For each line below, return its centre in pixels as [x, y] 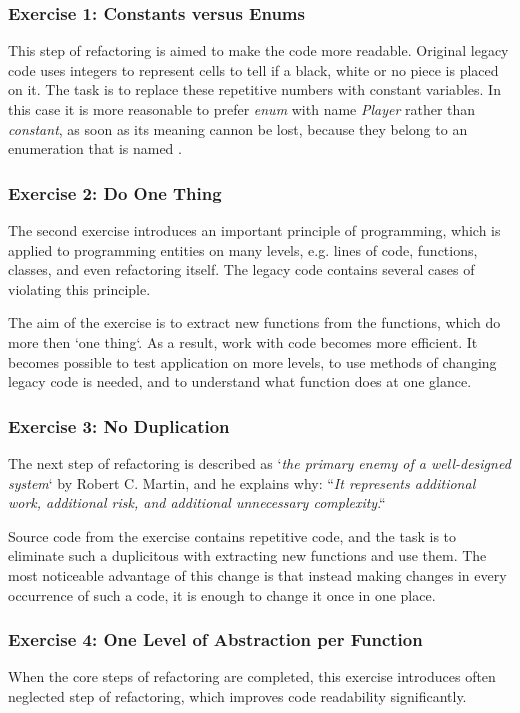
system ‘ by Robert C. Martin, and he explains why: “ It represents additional [242, 482]
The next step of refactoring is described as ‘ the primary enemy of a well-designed [259, 462]
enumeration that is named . [95, 148]
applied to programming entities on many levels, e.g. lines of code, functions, [243, 249]
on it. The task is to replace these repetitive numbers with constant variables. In [254, 89]
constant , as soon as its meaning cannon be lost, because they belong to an [238, 128]
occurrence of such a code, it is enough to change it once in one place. [222, 594]
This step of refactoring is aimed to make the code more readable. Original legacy [258, 50]
